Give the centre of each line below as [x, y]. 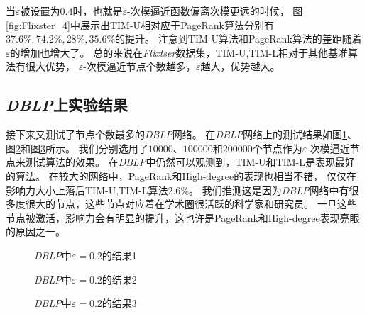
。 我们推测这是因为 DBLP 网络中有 [269, 190]
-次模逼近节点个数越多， [139, 66]
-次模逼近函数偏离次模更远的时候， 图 [215, 11]
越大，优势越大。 [240, 66]
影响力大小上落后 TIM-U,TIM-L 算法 [87, 190]
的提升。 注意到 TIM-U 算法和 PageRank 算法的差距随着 [239, 39]
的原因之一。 [35, 231]
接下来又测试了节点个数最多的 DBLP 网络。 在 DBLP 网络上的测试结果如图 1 [177, 134]
